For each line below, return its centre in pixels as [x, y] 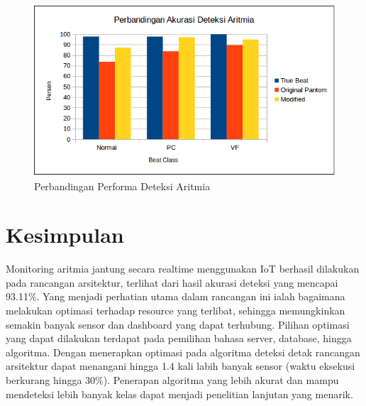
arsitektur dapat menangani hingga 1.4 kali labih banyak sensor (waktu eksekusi [181, 366]
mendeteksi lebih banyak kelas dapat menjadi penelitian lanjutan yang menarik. [179, 394]
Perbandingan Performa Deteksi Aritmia [122, 186]
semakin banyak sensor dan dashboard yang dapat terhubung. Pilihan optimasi [178, 324]
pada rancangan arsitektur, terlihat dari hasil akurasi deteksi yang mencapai [172, 282]
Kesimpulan [65, 235]
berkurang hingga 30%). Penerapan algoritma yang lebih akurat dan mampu [172, 380]
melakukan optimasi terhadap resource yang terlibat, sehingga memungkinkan [176, 311]
